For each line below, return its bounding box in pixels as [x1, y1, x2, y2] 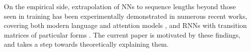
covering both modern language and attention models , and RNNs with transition [4, 20, 247, 30]
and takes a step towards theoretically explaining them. [4, 39, 169, 49]
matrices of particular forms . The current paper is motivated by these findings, [4, 29, 241, 39]
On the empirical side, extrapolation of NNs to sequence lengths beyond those [4, 1, 236, 11]
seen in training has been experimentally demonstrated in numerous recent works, [4, 11, 248, 21]
